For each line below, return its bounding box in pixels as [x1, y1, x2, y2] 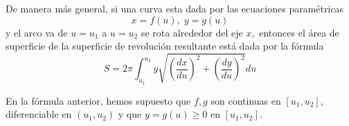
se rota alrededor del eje [141, 25, 243, 39]
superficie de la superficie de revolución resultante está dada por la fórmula [6, 39, 324, 53]
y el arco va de [6, 25, 68, 39]
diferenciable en [6, 107, 72, 121]
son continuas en [211, 93, 281, 107]
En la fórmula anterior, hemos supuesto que [6, 93, 191, 107]
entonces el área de [259, 25, 339, 39]
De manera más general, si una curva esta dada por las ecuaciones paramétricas [6, 1, 344, 15]
